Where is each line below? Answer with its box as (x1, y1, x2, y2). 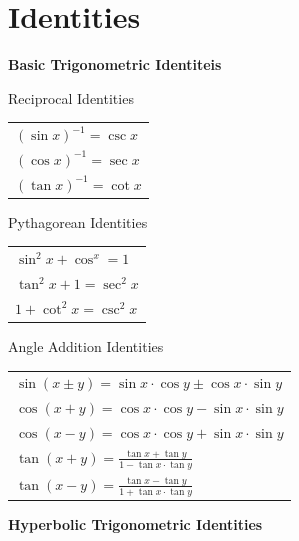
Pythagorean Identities (8, 211, 148, 232)
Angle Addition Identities (8, 335, 164, 356)
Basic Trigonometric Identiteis (8, 54, 222, 75)
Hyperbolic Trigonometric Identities (8, 514, 263, 535)
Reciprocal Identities (8, 87, 134, 108)
